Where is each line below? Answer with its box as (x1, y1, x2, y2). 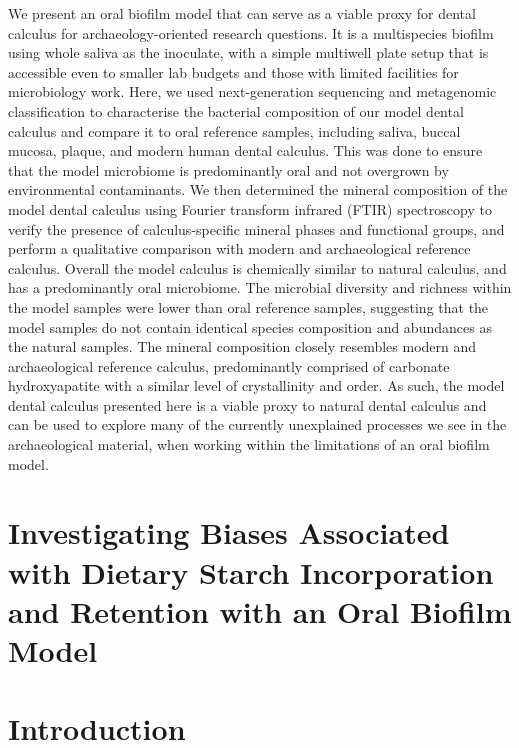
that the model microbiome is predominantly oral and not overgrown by (8, 159, 449, 180)
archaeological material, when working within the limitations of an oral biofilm (8, 434, 490, 455)
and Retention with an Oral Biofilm (8, 590, 512, 631)
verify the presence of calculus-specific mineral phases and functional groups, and (8, 218, 505, 239)
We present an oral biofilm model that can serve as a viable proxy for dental (8, 3, 476, 23)
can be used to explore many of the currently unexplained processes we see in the (8, 414, 507, 435)
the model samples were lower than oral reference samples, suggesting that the (8, 296, 489, 317)
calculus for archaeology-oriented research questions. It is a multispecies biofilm (8, 22, 494, 43)
